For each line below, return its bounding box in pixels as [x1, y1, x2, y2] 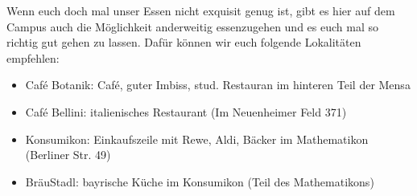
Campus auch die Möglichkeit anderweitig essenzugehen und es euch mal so [6, 18, 378, 35]
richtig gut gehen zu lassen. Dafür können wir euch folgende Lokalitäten [6, 34, 361, 51]
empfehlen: [6, 49, 60, 66]
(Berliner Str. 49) [25, 146, 111, 163]
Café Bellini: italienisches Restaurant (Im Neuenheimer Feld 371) [25, 103, 347, 120]
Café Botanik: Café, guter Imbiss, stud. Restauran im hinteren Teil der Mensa [25, 76, 411, 93]
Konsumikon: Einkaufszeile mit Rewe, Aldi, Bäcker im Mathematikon [25, 130, 369, 147]
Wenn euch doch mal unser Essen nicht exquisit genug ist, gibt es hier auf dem [6, 2, 395, 18]
